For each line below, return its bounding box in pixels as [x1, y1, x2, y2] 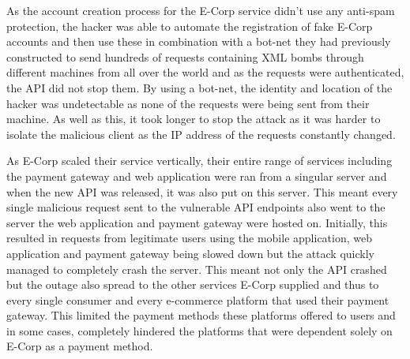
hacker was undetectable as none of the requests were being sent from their [6, 95, 370, 111]
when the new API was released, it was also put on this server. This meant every [6, 183, 398, 200]
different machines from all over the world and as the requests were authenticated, [6, 64, 404, 80]
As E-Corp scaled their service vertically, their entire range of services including [6, 152, 393, 169]
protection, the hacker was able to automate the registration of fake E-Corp [6, 17, 373, 34]
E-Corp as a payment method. [6, 338, 153, 354]
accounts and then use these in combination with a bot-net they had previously [6, 33, 391, 50]
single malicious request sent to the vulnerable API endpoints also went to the [6, 199, 386, 215]
